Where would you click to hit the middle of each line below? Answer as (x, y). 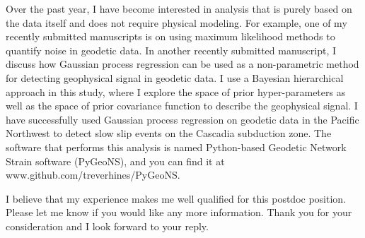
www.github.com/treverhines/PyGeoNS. (93, 175)
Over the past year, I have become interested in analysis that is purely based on (179, 8)
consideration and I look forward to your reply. (107, 226)
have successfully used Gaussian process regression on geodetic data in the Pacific (182, 119)
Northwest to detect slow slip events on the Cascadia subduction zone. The (169, 133)
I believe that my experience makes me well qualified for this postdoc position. (176, 198)
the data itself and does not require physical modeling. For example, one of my (176, 22)
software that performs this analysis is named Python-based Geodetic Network (176, 147)
